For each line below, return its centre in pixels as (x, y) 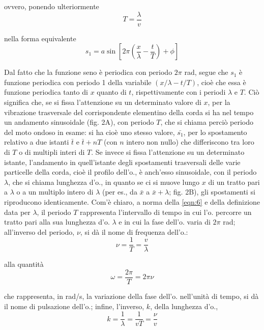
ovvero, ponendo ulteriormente (52, 6)
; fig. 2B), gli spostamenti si (212, 192)
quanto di (112, 92)
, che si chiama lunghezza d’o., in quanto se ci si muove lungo (104, 182)
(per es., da (120, 192)
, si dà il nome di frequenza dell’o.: (134, 231)
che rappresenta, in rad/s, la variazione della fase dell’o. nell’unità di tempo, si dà (131, 296)
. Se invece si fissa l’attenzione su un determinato (168, 152)
